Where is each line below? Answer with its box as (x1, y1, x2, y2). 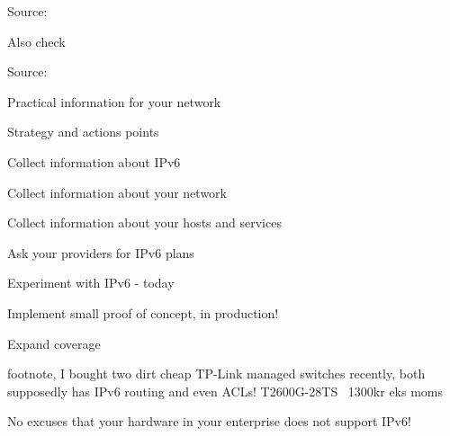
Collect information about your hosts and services (7, 213, 282, 232)
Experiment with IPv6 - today (7, 273, 175, 292)
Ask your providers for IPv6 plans (7, 243, 194, 262)
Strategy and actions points (7, 122, 159, 141)
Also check (7, 31, 66, 50)
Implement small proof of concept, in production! (7, 303, 279, 322)
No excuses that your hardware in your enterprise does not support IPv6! (7, 412, 411, 431)
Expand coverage (7, 334, 101, 352)
